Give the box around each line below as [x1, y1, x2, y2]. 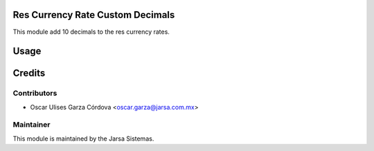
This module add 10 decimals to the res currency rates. [12, 28, 170, 36]
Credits [12, 68, 46, 79]
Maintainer [12, 120, 51, 130]
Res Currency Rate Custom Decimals [12, 9, 175, 21]
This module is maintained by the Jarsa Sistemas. [12, 134, 154, 143]
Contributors [12, 88, 57, 98]
